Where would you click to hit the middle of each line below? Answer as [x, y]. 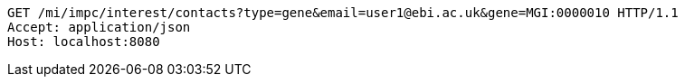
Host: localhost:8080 [84, 42]
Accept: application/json [99, 27]
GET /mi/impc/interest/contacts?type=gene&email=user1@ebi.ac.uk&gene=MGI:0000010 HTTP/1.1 [343, 13]
